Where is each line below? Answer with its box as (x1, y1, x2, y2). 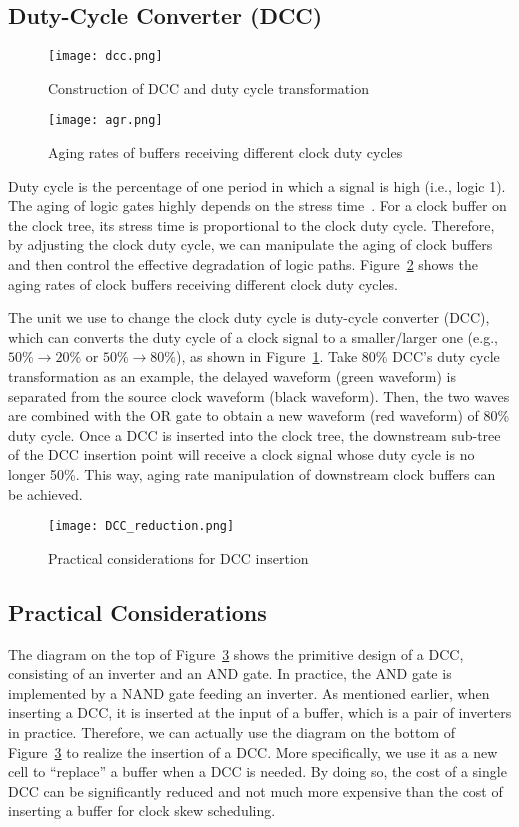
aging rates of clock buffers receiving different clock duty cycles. (8, 273, 399, 294)
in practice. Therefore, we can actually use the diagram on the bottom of (8, 722, 456, 743)
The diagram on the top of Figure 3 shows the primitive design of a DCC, (8, 643, 464, 664)
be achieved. (8, 483, 83, 504)
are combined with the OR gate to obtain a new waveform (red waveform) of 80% (8, 405, 510, 426)
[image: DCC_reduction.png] (48, 519, 235, 534)
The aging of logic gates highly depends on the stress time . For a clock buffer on (8, 195, 507, 216)
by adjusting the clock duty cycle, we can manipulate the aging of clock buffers (8, 234, 493, 255)
